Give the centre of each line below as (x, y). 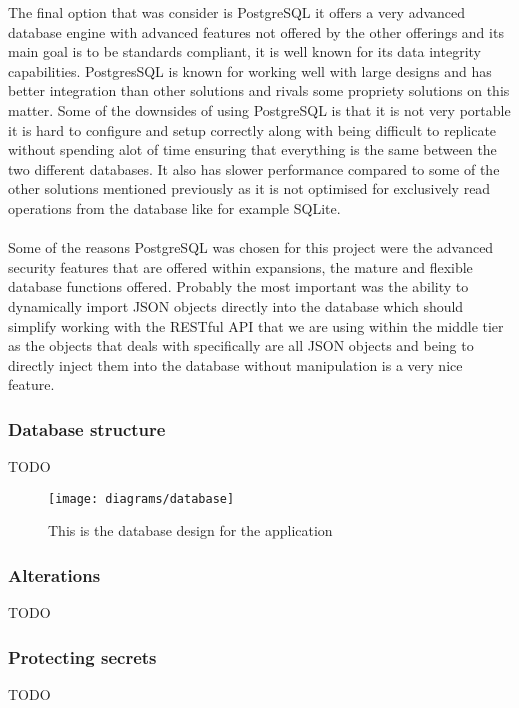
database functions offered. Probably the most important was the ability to (238, 286)
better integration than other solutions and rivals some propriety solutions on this (259, 90)
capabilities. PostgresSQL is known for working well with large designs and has (250, 70)
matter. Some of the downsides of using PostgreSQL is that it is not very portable (259, 109)
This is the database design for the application (190, 530)
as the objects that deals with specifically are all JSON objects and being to (241, 345)
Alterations (54, 574)
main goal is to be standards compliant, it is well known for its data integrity (245, 51)
